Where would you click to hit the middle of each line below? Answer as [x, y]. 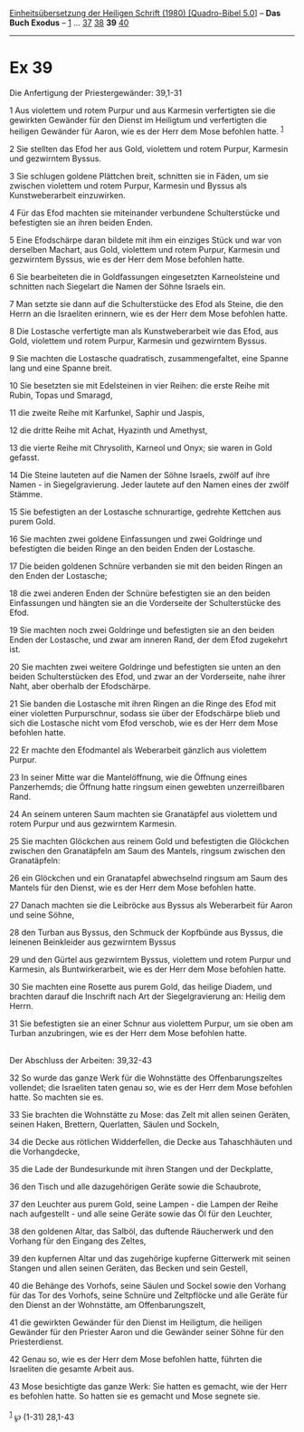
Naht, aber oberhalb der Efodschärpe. [80, 686]
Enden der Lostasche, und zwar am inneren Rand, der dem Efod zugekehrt [148, 639]
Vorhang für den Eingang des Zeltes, [78, 1241]
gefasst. [24, 457]
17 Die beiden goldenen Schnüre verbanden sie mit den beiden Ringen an [146, 566]
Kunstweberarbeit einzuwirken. [68, 195]
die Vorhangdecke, [45, 1151]
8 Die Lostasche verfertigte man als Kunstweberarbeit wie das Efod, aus [144, 331]
